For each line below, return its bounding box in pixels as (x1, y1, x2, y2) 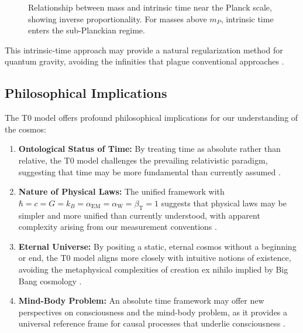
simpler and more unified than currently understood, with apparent (18, 209, 260, 221)
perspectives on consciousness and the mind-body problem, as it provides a (18, 305, 288, 318)
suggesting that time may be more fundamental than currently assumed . (18, 165, 281, 178)
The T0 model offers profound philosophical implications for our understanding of (5, 111, 298, 124)
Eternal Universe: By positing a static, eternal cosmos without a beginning (18, 240, 297, 252)
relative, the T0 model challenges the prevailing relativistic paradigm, (18, 154, 268, 166)
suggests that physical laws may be (161, 196, 287, 209)
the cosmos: (5, 123, 46, 135)
